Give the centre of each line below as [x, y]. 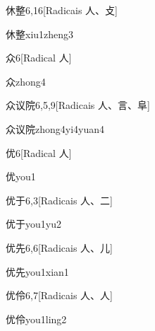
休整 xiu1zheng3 [40, 34]
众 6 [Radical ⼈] [39, 58]
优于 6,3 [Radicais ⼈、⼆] [59, 200]
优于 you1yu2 [33, 224]
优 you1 [21, 176]
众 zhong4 [26, 81]
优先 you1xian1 [37, 271]
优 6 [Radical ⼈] [39, 152]
